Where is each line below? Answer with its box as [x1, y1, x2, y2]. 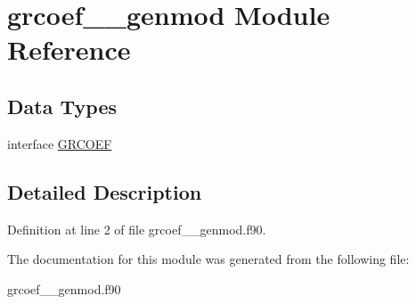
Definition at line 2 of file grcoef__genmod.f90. [7, 219, 266, 238]
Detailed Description [7, 177, 202, 205]
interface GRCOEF [7, 134, 112, 152]
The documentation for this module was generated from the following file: [7, 250, 410, 268]
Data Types [7, 92, 117, 119]
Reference [7, 31, 131, 68]
